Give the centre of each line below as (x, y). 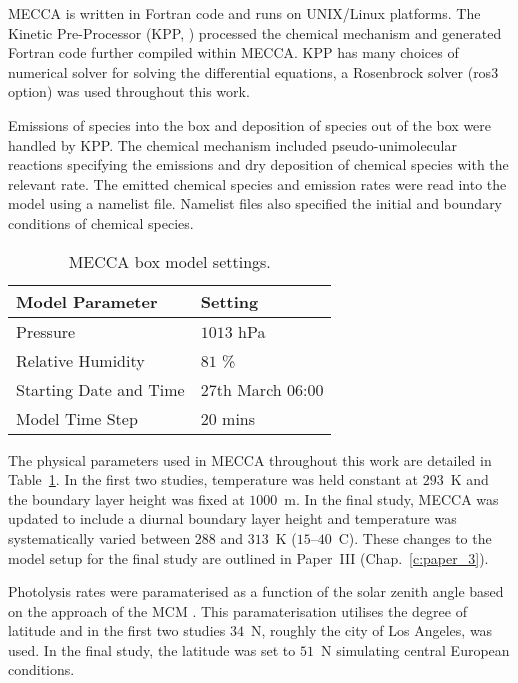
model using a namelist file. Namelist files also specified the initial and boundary (255, 203)
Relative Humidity (80, 360)
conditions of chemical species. (101, 222)
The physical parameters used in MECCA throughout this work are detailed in (250, 459)
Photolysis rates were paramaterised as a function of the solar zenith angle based (256, 591)
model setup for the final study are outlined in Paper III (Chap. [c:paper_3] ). (248, 557)
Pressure (46, 331)
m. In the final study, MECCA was (391, 498)
